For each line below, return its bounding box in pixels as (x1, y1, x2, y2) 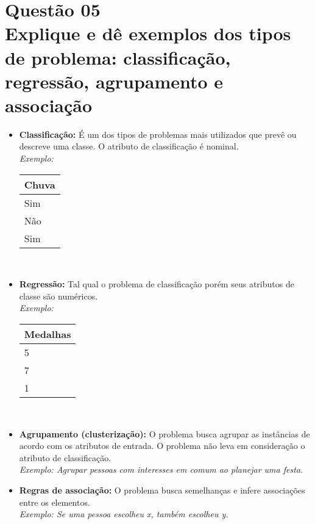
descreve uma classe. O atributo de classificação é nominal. (19, 140, 239, 153)
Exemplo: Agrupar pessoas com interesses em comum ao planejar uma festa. (19, 463, 303, 476)
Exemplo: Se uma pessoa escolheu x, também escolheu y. (19, 508, 228, 520)
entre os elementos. (19, 495, 90, 508)
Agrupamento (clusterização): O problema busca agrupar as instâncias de (19, 427, 310, 440)
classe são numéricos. (19, 289, 98, 302)
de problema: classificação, (5, 45, 231, 70)
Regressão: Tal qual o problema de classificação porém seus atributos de (19, 278, 294, 290)
